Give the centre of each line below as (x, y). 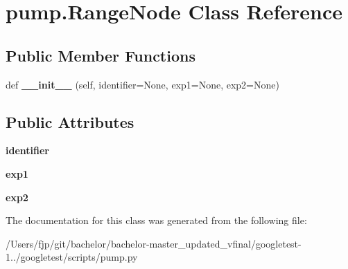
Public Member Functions (101, 55)
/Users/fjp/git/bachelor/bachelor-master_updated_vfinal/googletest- (154, 243)
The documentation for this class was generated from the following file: (156, 220)
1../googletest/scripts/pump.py (72, 257)
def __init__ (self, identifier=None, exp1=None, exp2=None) (142, 84)
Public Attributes (70, 121)
